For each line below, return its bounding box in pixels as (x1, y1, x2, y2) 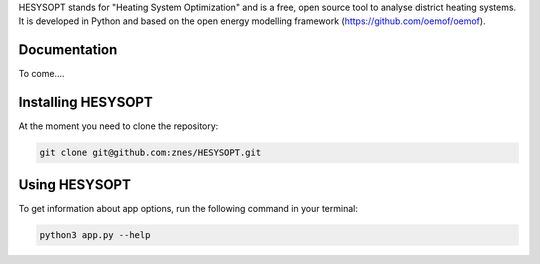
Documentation (18, 41, 118, 59)
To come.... (18, 68, 65, 80)
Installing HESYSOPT (18, 94, 154, 111)
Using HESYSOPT (18, 176, 132, 193)
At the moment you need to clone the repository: (18, 120, 219, 132)
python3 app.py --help (39, 229, 151, 240)
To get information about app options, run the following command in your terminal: (18, 202, 359, 214)
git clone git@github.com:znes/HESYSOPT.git (39, 147, 262, 159)
